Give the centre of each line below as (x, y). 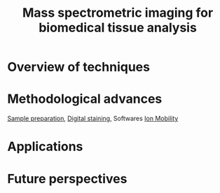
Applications (45, 146)
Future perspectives (67, 179)
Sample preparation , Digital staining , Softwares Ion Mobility (93, 119)
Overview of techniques (79, 67)
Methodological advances (85, 99)
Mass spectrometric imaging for (118, 13)
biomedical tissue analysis (118, 28)
